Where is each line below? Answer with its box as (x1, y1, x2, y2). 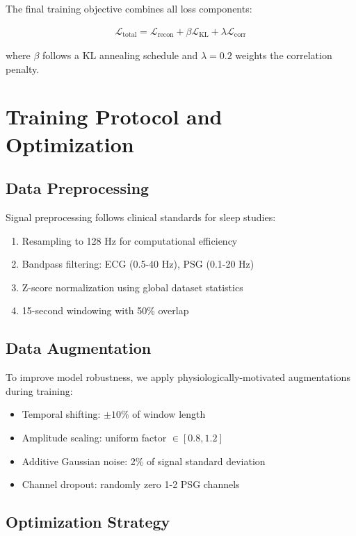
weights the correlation (235, 48, 332, 63)
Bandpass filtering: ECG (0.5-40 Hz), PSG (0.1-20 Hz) (22, 257, 254, 271)
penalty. (6, 61, 40, 76)
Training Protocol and (6, 102, 222, 131)
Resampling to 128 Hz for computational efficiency (22, 233, 238, 247)
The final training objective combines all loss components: (6, 1, 252, 15)
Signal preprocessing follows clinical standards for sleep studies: (6, 210, 276, 225)
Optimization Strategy (6, 511, 170, 533)
